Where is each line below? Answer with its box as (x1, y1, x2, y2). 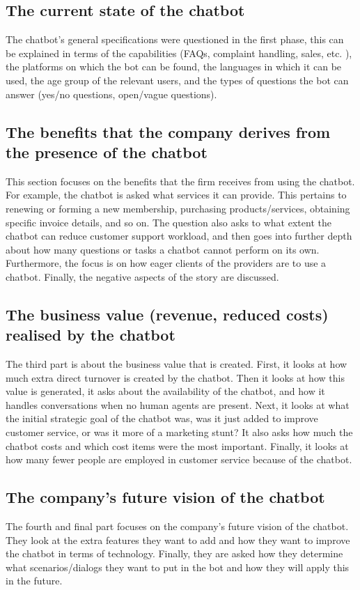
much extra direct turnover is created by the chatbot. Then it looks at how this (6, 370, 345, 385)
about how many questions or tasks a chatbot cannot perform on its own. (6, 242, 320, 256)
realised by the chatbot (6, 324, 175, 346)
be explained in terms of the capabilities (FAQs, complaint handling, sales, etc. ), (6, 45, 352, 60)
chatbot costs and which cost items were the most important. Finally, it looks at (6, 438, 349, 453)
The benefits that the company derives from (6, 121, 331, 142)
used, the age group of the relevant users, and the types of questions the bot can (6, 72, 349, 87)
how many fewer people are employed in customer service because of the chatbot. (6, 452, 352, 467)
